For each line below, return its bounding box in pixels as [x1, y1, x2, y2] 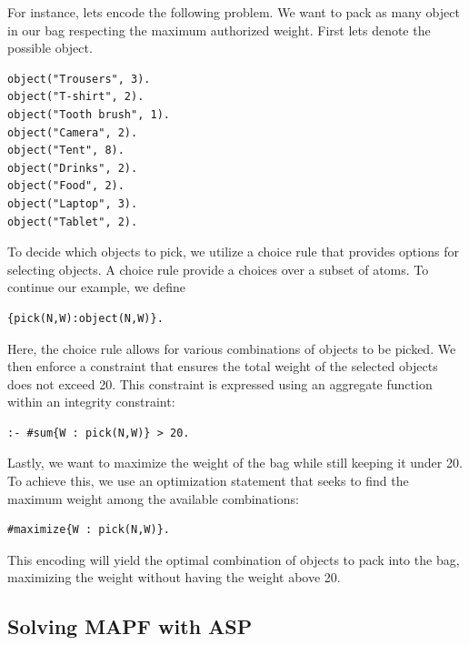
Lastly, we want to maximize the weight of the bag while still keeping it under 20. [7, 453, 463, 472]
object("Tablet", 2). [7, 215, 138, 228]
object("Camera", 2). [7, 126, 138, 139]
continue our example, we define [7, 277, 186, 297]
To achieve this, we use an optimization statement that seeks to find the [7, 471, 409, 490]
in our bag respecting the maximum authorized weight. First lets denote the [7, 20, 431, 39]
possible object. [7, 38, 93, 57]
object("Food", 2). [7, 179, 125, 193]
